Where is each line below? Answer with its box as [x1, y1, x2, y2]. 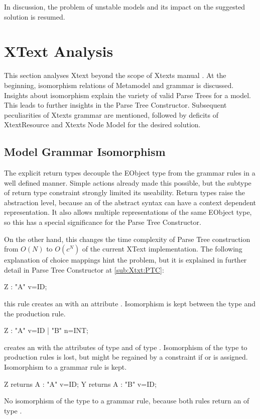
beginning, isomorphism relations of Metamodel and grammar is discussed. [4, 79, 234, 90]
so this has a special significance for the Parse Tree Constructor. [4, 217, 201, 227]
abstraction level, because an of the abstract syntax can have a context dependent [4, 197, 256, 207]
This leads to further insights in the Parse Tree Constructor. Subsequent [4, 100, 227, 110]
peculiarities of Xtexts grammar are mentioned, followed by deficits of [4, 109, 218, 120]
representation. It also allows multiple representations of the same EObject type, [4, 207, 252, 217]
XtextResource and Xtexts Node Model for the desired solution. [4, 119, 201, 130]
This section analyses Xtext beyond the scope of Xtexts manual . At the [4, 70, 226, 80]
